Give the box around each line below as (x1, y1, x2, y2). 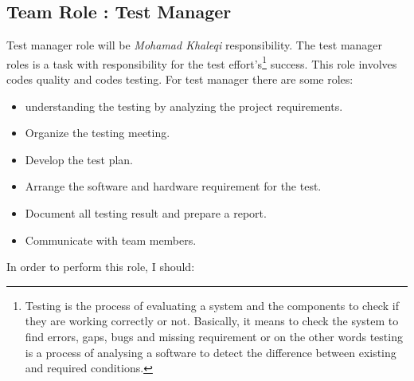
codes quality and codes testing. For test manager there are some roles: (6, 71, 353, 88)
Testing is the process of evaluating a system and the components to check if (25, 297, 399, 313)
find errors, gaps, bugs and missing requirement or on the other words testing (25, 328, 403, 344)
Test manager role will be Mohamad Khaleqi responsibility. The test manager (6, 37, 383, 53)
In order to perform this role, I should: (6, 258, 195, 275)
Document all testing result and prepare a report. (25, 205, 267, 222)
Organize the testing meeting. (25, 124, 170, 141)
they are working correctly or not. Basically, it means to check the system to (25, 312, 399, 329)
